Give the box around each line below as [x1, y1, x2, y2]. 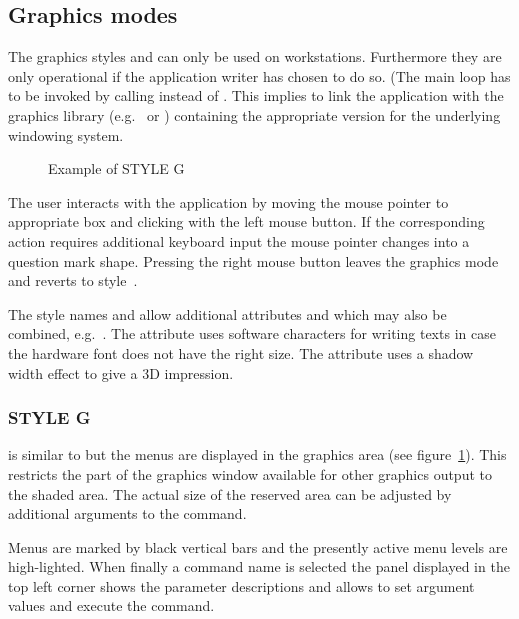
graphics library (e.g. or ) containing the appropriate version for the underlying [8, 104, 501, 125]
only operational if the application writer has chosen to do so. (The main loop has [8, 65, 511, 86]
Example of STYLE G [48, 158, 185, 179]
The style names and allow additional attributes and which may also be [8, 303, 447, 324]
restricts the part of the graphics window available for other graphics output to [8, 463, 492, 484]
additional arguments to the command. [8, 503, 247, 524]
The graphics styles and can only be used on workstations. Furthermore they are [8, 46, 502, 67]
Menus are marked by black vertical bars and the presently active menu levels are [8, 536, 508, 557]
